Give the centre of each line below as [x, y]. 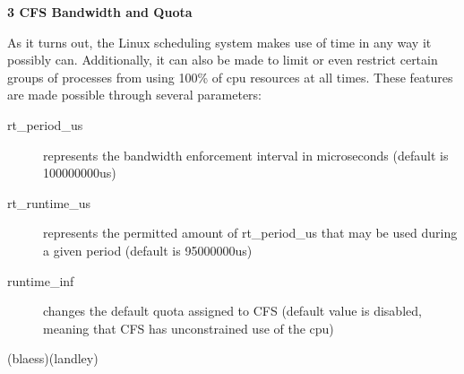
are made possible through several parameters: [134, 95]
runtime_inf [41, 280]
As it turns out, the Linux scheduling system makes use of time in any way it [219, 42]
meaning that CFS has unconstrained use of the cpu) [189, 328]
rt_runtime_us [49, 202]
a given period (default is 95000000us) [148, 250]
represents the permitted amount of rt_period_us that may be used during [250, 233]
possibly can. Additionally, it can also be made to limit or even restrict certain [223, 60]
